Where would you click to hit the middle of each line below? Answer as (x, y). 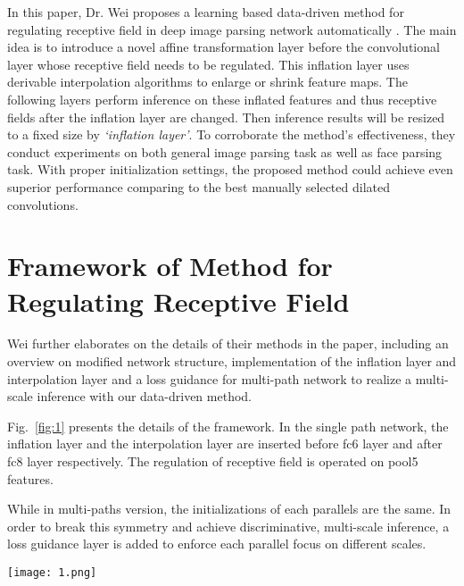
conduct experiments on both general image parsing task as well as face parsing (225, 151)
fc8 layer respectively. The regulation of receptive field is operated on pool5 (213, 461)
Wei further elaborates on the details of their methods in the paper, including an (228, 343)
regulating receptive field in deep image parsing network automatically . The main (232, 29)
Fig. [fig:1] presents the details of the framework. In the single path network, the (228, 426)
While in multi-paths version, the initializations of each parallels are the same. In (229, 509)
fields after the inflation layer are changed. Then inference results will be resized (226, 117)
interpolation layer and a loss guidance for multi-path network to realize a (210, 378)
